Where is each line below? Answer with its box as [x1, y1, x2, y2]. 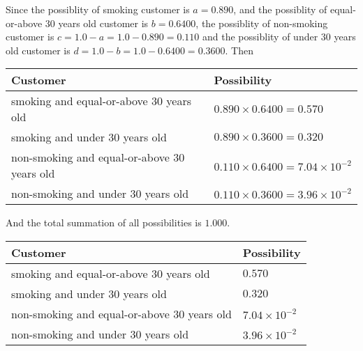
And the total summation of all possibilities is [6, 215, 202, 230]
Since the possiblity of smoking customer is [6, 2, 190, 16]
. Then [225, 42, 253, 57]
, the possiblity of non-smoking [195, 15, 328, 30]
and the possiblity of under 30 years [202, 29, 356, 44]
